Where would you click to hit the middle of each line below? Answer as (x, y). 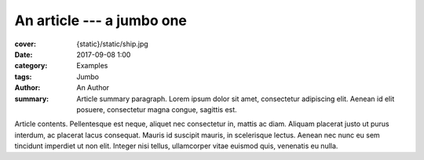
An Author (93, 88)
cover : (26, 44)
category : (31, 66)
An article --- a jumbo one (101, 20)
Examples (92, 66)
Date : (24, 54)
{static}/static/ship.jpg (112, 44)
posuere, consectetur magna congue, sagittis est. (157, 109)
